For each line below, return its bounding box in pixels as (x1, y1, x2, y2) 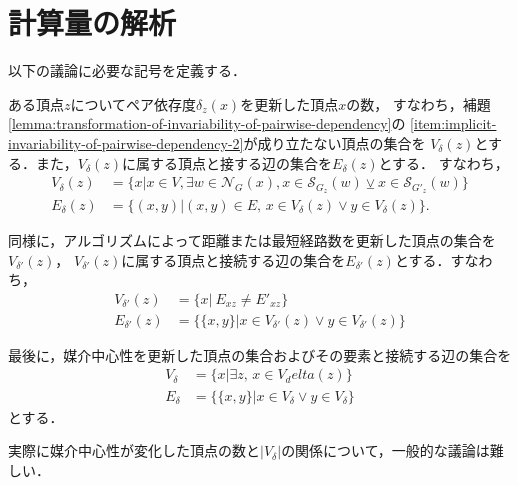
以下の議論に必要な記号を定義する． (8, 60, 246, 81)
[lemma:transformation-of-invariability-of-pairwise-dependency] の (8, 113, 406, 134)
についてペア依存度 (70, 93, 197, 114)
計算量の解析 (8, 2, 177, 43)
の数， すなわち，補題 (346, 93, 491, 114)
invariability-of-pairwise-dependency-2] (8, 132, 244, 153)
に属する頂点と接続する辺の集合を (121, 249, 346, 270)
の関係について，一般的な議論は (281, 440, 490, 461)
